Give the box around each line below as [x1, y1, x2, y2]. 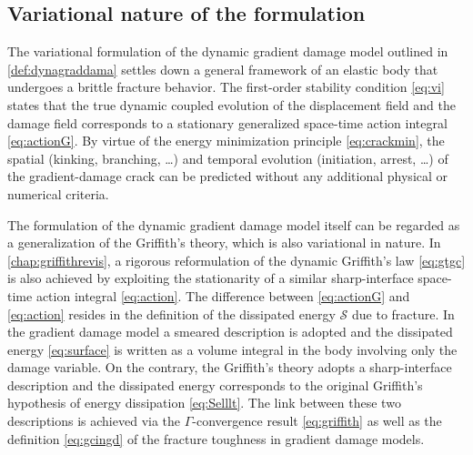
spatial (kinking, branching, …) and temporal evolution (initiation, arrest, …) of [7, 148, 448, 167]
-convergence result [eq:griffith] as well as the [192, 411, 442, 430]
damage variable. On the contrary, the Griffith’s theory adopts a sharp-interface [7, 358, 452, 377]
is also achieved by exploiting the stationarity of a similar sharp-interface [7, 268, 414, 288]
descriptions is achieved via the [7, 411, 181, 430]
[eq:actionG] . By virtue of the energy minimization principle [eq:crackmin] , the [7, 131, 445, 150]
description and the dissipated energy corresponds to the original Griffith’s [7, 375, 423, 394]
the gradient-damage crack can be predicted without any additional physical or [7, 167, 448, 186]
